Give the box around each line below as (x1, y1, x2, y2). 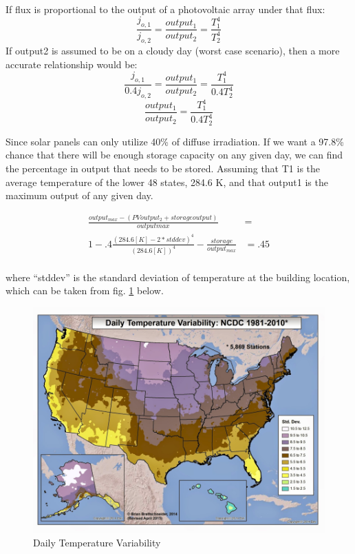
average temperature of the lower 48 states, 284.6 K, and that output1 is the (6, 174, 328, 189)
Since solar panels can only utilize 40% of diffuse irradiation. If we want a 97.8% (6, 134, 344, 148)
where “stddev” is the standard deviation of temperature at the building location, (6, 269, 350, 284)
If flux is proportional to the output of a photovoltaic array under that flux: (6, 2, 325, 16)
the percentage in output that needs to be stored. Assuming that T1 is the (6, 161, 321, 176)
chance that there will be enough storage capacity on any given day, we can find (6, 147, 343, 162)
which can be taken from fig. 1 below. (6, 283, 164, 298)
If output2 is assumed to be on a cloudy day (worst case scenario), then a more (6, 43, 340, 57)
